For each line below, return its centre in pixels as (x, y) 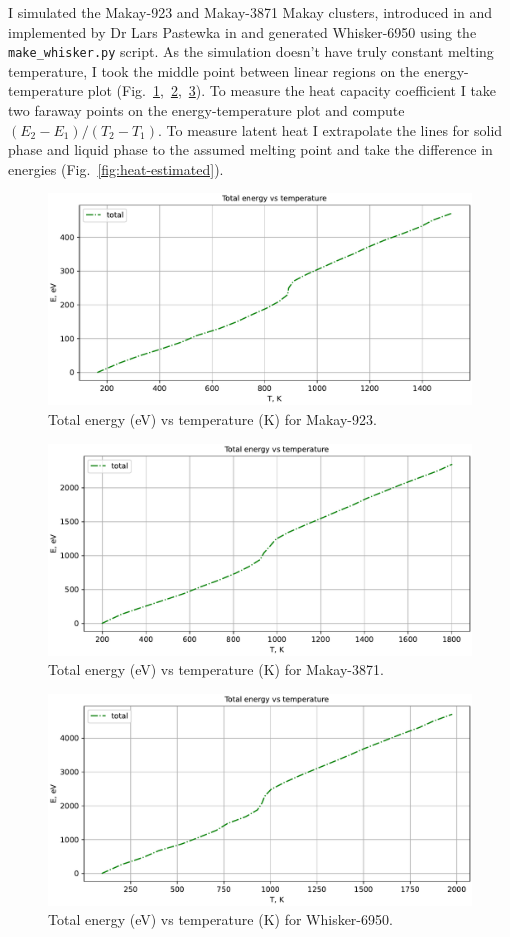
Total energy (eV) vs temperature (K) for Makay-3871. (216, 669)
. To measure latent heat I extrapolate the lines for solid (330, 129)
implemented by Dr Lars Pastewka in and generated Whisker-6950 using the (242, 31)
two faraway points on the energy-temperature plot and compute (206, 110)
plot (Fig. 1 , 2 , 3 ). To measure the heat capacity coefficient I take (292, 90)
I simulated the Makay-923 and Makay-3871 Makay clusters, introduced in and (250, 12)
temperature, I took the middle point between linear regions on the (214, 70)
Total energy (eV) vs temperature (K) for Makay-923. (212, 419)
